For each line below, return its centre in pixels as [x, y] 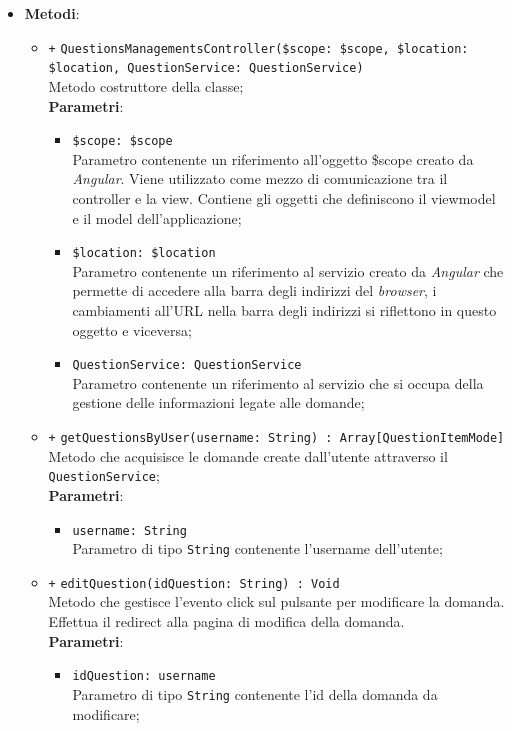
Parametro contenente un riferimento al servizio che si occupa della [278, 382]
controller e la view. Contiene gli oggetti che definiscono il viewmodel [284, 197]
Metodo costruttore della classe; [146, 85]
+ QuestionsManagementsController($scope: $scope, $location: [258, 48]
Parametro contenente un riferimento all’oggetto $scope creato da [273, 158]
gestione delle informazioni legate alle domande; [218, 402]
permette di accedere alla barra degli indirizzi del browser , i [254, 290]
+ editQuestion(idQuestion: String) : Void [194, 583]
